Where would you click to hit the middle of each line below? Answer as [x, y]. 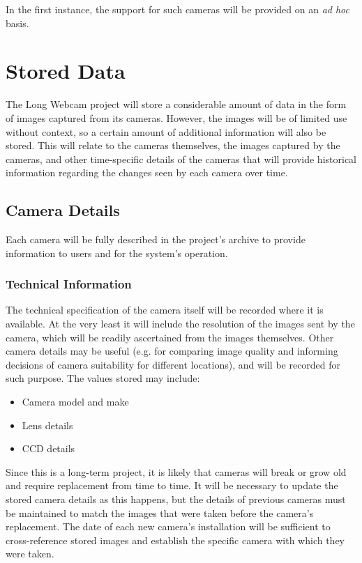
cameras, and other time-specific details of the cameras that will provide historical [181, 159]
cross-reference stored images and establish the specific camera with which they [175, 540]
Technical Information [69, 284]
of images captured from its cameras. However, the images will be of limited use [176, 117]
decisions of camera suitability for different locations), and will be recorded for [173, 364]
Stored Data [66, 71]
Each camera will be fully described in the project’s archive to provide [156, 239]
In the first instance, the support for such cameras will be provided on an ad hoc [178, 9]
